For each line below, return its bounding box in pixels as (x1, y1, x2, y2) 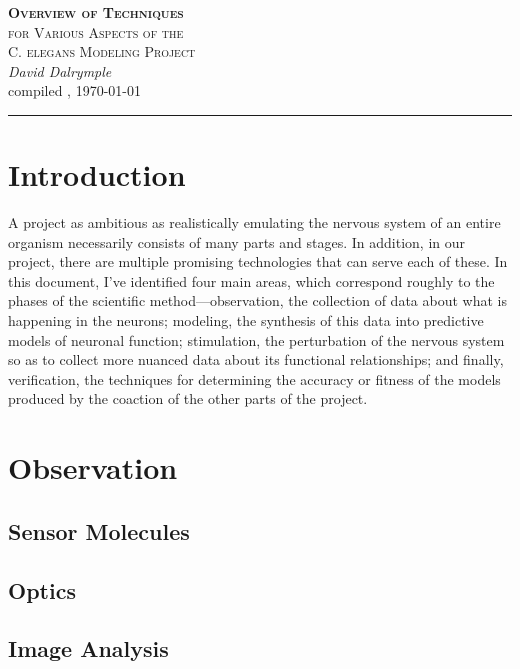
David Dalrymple (8, 60, 112, 81)
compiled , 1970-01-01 (8, 80, 141, 101)
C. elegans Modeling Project (8, 41, 196, 62)
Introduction (8, 154, 186, 195)
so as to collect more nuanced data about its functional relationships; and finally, (8, 349, 504, 370)
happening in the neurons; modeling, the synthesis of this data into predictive (8, 310, 484, 331)
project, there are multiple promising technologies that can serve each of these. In (8, 251, 508, 272)
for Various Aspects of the (8, 21, 184, 42)
